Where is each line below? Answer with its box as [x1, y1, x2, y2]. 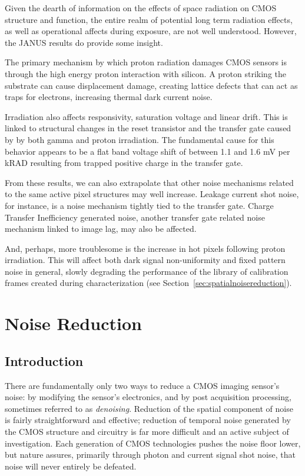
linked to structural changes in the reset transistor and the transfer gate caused [5, 122, 291, 134]
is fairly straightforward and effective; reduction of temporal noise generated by [5, 414, 291, 426]
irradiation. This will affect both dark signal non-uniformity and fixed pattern [5, 254, 286, 266]
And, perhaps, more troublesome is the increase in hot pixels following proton [5, 242, 286, 254]
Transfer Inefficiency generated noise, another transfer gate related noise [5, 211, 265, 223]
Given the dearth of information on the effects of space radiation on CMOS [5, 2, 277, 14]
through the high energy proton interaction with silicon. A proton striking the [5, 67, 287, 79]
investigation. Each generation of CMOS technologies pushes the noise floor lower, [5, 437, 301, 449]
